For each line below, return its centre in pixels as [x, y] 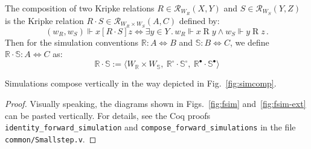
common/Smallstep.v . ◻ [51, 138]
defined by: [199, 20]
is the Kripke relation [44, 20]
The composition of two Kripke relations [80, 8]
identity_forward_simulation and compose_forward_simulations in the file [150, 127]
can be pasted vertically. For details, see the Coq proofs [108, 115]
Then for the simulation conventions [72, 42]
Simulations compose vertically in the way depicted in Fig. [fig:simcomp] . [141, 83]
